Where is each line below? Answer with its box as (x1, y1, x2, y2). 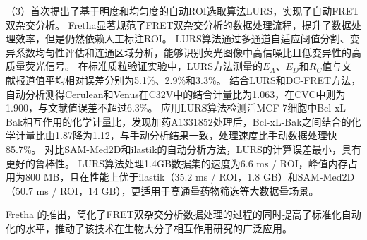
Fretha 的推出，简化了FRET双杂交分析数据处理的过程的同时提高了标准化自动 (6, 207, 361, 222)
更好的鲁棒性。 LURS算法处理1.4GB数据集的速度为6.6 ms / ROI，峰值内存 (6, 155, 348, 170)
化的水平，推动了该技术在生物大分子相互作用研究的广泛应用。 (6, 220, 292, 235)
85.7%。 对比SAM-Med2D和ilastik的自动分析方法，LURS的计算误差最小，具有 (6, 141, 361, 156)
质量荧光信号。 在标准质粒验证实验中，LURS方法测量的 (6, 59, 263, 73)
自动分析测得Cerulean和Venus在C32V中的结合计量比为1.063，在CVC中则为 (6, 86, 346, 101)
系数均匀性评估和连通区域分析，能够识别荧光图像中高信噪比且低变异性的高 (15, 44, 361, 59)
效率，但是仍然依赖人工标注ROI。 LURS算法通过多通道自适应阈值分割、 (15, 31, 350, 46)
